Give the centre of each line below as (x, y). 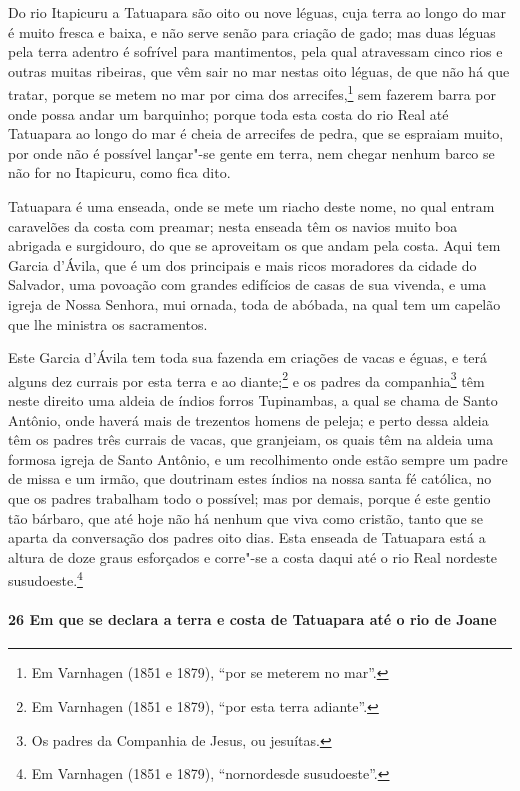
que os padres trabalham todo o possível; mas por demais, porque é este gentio (249, 497)
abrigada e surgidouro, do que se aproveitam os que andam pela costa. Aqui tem (254, 245)
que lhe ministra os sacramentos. (108, 323)
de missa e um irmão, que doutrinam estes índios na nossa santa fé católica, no (250, 478)
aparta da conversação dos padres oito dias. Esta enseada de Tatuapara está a (247, 537)
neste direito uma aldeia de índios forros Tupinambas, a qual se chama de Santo (253, 400)
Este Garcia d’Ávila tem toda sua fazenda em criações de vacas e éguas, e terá (248, 357)
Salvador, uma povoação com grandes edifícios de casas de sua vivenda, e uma (247, 284)
